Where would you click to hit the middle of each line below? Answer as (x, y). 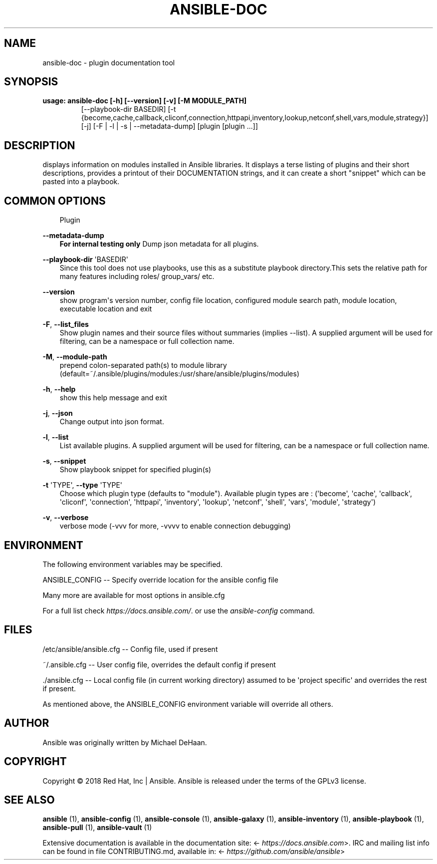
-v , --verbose (66, 518)
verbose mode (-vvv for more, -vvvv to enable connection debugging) (175, 526)
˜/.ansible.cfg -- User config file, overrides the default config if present (159, 664)
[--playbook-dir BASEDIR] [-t (128, 109)
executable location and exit (106, 309)
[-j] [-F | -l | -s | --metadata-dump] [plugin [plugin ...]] (169, 126)
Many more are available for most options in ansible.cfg (134, 595)
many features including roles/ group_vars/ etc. (137, 277)
